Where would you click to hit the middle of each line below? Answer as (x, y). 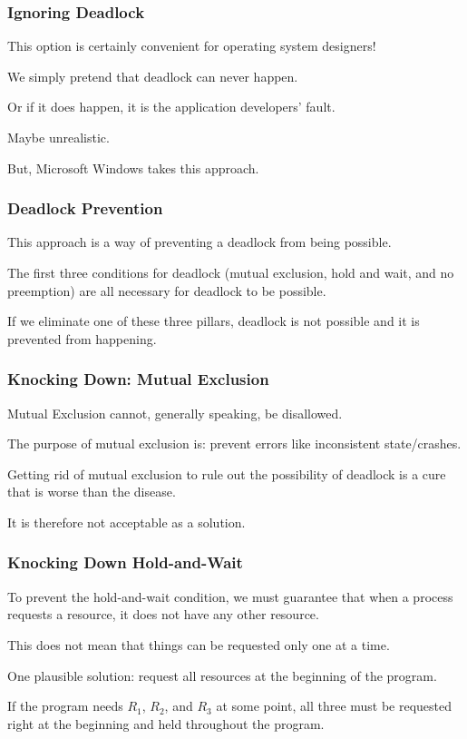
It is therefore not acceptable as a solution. (126, 522)
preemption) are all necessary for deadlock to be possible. (167, 290)
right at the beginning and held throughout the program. (166, 723)
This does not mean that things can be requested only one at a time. (199, 644)
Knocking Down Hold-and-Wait (125, 562)
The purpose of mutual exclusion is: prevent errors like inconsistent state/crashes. (234, 443)
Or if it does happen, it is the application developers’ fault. (171, 107)
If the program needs (65, 706)
